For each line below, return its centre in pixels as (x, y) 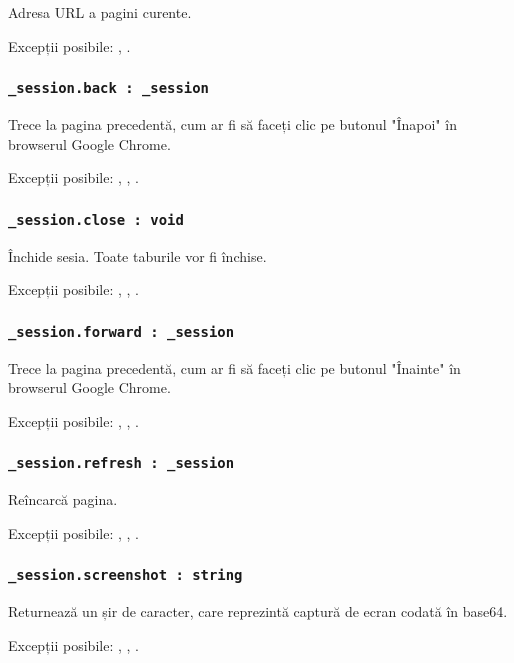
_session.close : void (96, 219)
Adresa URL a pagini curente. (100, 12)
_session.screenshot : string (125, 575)
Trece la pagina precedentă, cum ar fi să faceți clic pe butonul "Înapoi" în (232, 123)
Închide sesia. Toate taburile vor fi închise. (137, 255)
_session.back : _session (108, 88)
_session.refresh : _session (121, 463)
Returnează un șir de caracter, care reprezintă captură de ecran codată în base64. (258, 611)
